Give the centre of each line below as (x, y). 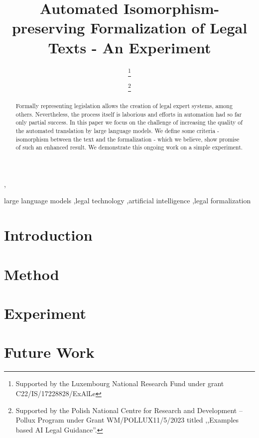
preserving (48, 28)
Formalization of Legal (169, 28)
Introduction (48, 235)
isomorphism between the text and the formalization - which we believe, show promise (128, 139)
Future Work (49, 352)
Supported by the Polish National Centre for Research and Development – (129, 410)
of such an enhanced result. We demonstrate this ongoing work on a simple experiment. (129, 147)
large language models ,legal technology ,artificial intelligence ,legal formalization (128, 201)
